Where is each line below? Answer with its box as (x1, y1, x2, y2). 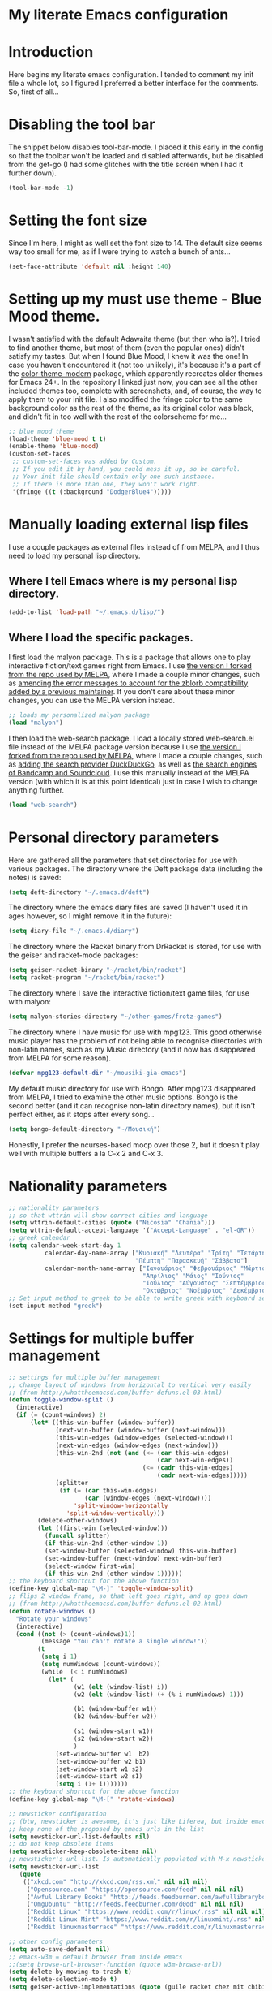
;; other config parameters (8, 1937, 104, 1946)
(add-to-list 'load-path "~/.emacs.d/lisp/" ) (8, 608, 164, 616)
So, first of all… (8, 87, 59, 97)
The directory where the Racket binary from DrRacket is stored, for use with (8, 942, 261, 952)
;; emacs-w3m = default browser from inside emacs (8, 1953, 183, 1961)
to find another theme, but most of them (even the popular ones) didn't (8, 343, 244, 352)
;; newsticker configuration (8, 1809, 107, 1818)
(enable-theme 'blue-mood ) (8, 443, 100, 451)
